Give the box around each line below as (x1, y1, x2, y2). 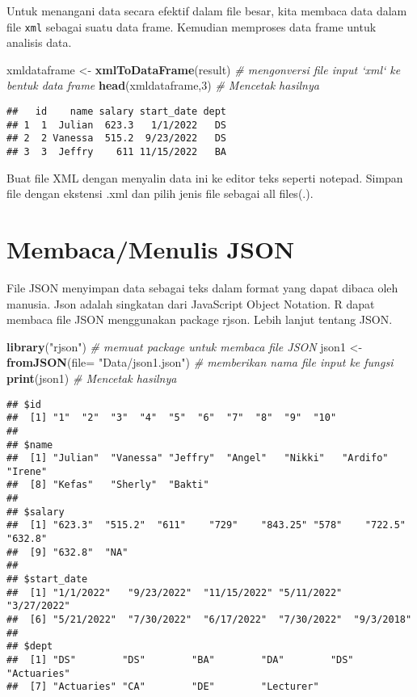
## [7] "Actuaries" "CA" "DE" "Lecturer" (6, 681, 319, 693)
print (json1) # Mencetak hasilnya (6, 369, 177, 386)
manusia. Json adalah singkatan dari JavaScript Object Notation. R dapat (6, 295, 375, 312)
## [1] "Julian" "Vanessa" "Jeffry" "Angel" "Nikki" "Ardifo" (6, 452, 389, 464)
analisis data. (6, 34, 72, 51)
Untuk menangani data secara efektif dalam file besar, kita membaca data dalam (6, 2, 407, 19)
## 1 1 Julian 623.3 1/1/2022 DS (6, 119, 227, 131)
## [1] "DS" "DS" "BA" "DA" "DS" (6, 654, 354, 666)
